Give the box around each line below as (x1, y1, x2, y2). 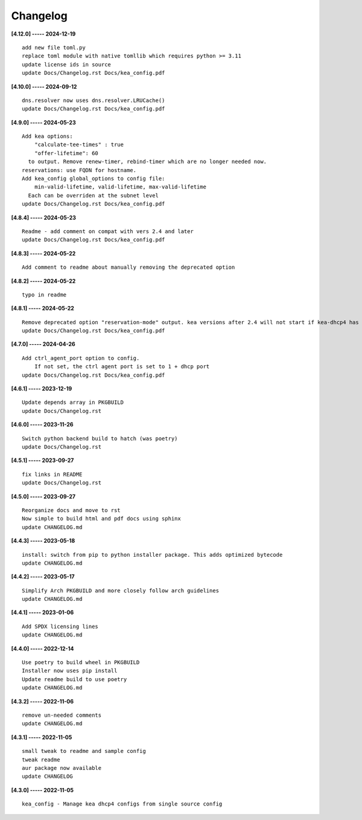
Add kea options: (22, 133, 73, 140)
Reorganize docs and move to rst (22, 507, 121, 513)
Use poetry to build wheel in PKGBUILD (22, 659, 140, 666)
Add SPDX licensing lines (22, 623, 99, 630)
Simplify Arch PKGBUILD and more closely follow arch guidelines (22, 587, 220, 594)
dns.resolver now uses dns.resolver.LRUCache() (22, 97, 165, 104)
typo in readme (22, 291, 67, 298)
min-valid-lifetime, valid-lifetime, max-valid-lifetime (34, 184, 206, 190)
